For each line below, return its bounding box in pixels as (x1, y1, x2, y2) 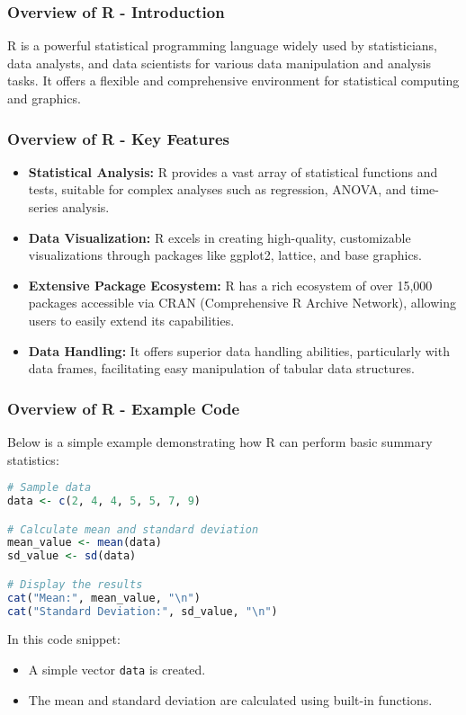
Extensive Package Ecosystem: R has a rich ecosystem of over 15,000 (28, 275, 433, 294)
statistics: (7, 450, 59, 469)
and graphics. (7, 89, 81, 107)
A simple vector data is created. (28, 660, 206, 679)
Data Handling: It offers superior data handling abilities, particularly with (28, 341, 450, 360)
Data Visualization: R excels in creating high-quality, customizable (28, 228, 411, 246)
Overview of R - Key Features (7, 127, 230, 149)
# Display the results (7, 577, 143, 591)
